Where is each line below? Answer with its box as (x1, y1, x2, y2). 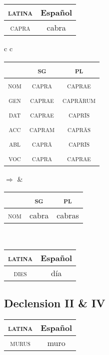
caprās (67, 123, 91, 135)
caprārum (62, 93, 96, 105)
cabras (56, 209, 79, 221)
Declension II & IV (4, 295, 105, 311)
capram (29, 123, 55, 135)
